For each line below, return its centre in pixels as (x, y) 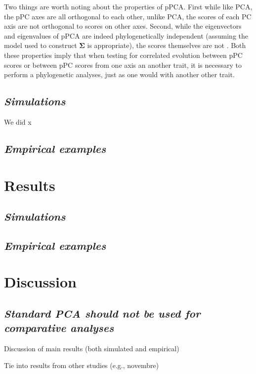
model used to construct (41, 45)
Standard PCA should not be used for (102, 313)
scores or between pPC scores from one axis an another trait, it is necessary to (123, 65)
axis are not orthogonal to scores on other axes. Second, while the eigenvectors (123, 26)
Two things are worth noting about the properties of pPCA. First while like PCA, (128, 6)
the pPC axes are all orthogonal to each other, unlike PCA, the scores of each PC (128, 16)
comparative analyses (59, 328)
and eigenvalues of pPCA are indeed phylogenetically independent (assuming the (126, 35)
